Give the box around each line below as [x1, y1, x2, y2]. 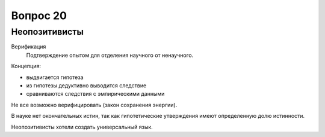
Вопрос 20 [11, 9, 67, 22]
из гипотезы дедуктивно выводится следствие [26, 81, 147, 89]
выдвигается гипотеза [26, 74, 84, 81]
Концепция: [11, 63, 42, 70]
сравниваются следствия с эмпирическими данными [26, 90, 165, 98]
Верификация [11, 43, 46, 50]
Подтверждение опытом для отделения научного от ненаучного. [26, 51, 194, 59]
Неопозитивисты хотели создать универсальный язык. [11, 123, 153, 130]
